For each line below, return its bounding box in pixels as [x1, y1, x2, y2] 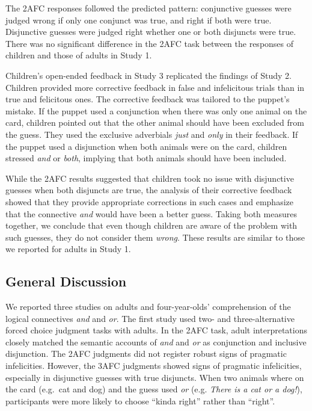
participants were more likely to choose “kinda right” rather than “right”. [5, 394, 275, 407]
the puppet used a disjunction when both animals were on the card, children [5, 140, 287, 152]
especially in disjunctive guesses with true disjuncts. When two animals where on [5, 371, 304, 383]
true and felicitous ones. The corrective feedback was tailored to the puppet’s [5, 93, 290, 105]
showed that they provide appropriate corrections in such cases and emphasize [5, 195, 293, 208]
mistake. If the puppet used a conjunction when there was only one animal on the [5, 104, 307, 117]
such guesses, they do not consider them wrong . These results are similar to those [5, 230, 305, 243]
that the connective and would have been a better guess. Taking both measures [5, 207, 297, 220]
